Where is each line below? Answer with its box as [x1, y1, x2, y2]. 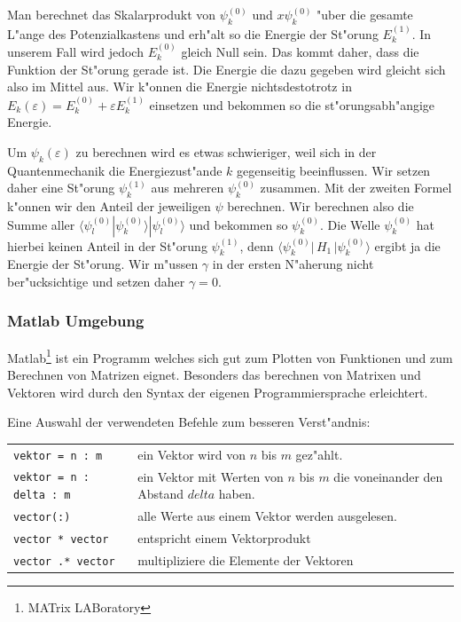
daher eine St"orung [7, 178, 115, 197]
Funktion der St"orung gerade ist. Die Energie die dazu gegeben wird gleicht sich [7, 59, 446, 78]
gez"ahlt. [295, 445, 343, 463]
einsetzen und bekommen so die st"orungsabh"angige [149, 95, 435, 114]
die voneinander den [333, 467, 443, 485]
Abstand [137, 484, 184, 503]
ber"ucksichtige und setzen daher [7, 272, 185, 290]
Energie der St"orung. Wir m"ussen [7, 255, 199, 273]
